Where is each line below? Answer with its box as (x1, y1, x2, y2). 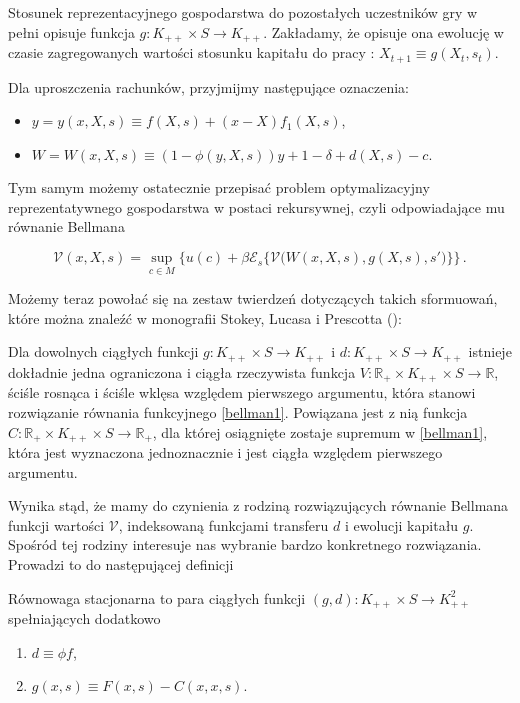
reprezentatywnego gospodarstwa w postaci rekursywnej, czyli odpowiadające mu (8, 196, 505, 217)
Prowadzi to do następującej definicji (8, 553, 234, 574)
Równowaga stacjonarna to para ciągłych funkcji (8, 587, 306, 608)
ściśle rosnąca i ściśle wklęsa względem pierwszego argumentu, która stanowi (8, 382, 476, 403)
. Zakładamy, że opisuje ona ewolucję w (263, 21, 504, 42)
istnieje (468, 341, 512, 362)
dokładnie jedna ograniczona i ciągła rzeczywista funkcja (8, 361, 356, 382)
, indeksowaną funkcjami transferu (118, 514, 329, 535)
